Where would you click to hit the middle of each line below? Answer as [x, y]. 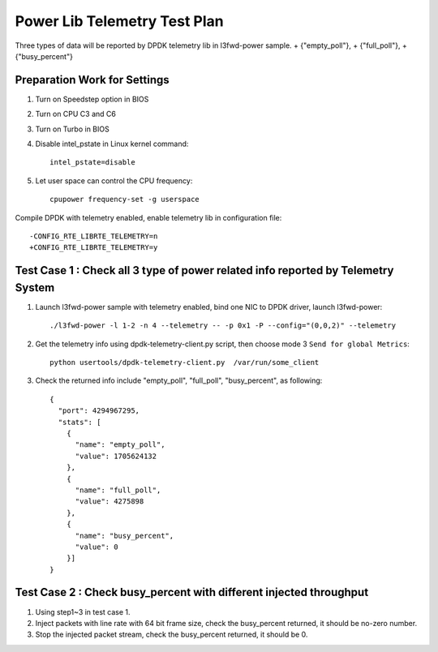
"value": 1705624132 [116, 456]
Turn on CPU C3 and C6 [76, 114]
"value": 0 [97, 547]
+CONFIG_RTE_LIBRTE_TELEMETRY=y [94, 248]
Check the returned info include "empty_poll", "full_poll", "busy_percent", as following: [179, 380]
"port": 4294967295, [99, 411]
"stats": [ [79, 422]
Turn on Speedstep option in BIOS [92, 99]
